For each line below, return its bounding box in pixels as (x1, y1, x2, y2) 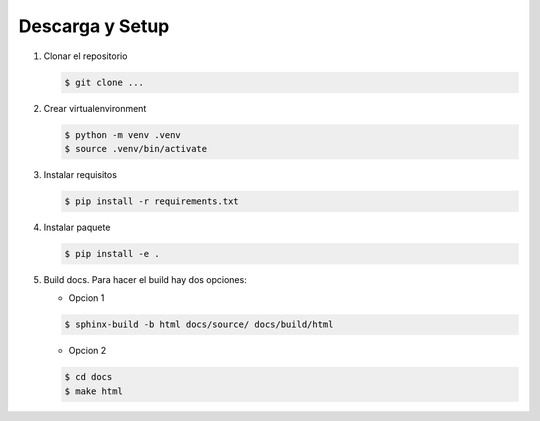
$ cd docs (64, 371, 113, 383)
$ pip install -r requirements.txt (64, 195, 239, 207)
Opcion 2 (68, 345, 107, 357)
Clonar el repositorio (43, 50, 128, 62)
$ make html (64, 385, 124, 397)
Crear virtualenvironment (43, 102, 147, 114)
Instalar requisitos (43, 168, 117, 180)
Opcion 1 (68, 292, 105, 304)
